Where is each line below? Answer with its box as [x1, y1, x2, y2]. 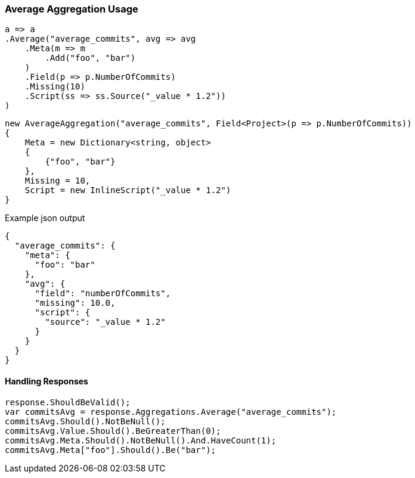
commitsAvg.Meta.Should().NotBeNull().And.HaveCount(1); [5, 435, 277, 445]
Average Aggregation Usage [5, 3, 138, 15]
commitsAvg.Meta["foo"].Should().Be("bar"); [5, 445, 216, 455]
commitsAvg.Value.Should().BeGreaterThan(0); [5, 426, 221, 436]
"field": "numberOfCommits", [35, 288, 171, 299]
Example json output [5, 213, 85, 224]
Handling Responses [5, 375, 88, 386]
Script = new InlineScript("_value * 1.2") [24, 185, 231, 195]
